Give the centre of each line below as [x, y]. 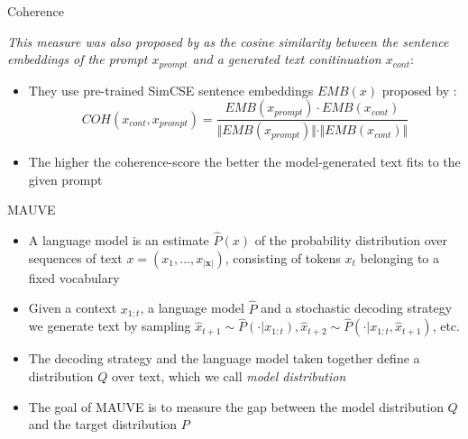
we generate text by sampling [110, 326]
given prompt [65, 179]
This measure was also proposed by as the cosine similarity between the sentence [228, 41]
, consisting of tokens [283, 257]
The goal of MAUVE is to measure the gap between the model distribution [236, 406]
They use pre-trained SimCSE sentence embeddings [171, 90]
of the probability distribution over [351, 240]
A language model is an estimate [119, 240]
